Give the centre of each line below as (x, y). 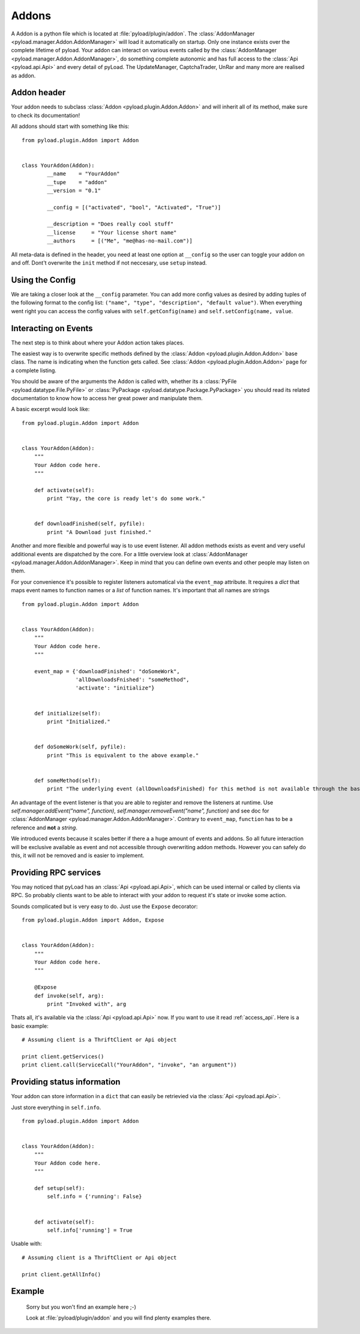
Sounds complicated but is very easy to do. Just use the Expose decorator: (104, 906)
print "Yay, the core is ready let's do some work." (126, 499)
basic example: (30, 1026)
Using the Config (43, 280)
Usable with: (26, 1244)
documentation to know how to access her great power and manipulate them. (107, 398)
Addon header (38, 93)
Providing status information (66, 1082)
